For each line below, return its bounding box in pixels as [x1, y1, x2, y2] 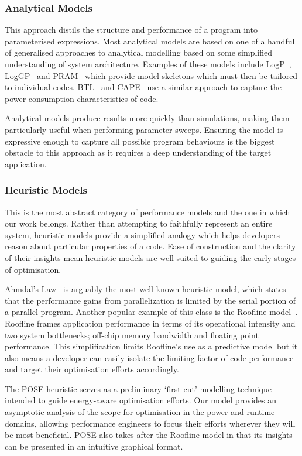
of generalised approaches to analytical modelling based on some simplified [5, 46, 273, 59]
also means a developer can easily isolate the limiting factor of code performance [5, 351, 294, 364]
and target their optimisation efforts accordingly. [5, 363, 179, 375]
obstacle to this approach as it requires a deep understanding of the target [5, 146, 272, 159]
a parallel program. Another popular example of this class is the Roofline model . [5, 306, 298, 318]
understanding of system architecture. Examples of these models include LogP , [5, 58, 291, 70]
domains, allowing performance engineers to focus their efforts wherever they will [5, 417, 296, 429]
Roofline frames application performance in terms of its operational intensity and [5, 317, 296, 329]
